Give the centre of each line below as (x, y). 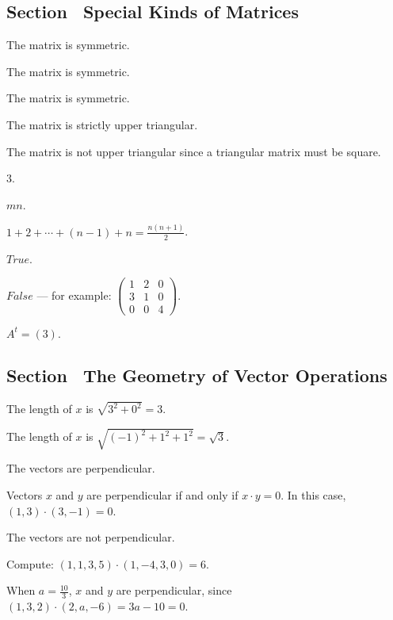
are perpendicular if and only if (162, 494)
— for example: (74, 295)
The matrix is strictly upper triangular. (102, 124)
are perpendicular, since (174, 590)
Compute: (30, 563)
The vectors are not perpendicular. (91, 537)
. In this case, (313, 494)
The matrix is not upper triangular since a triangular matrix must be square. (194, 151)
